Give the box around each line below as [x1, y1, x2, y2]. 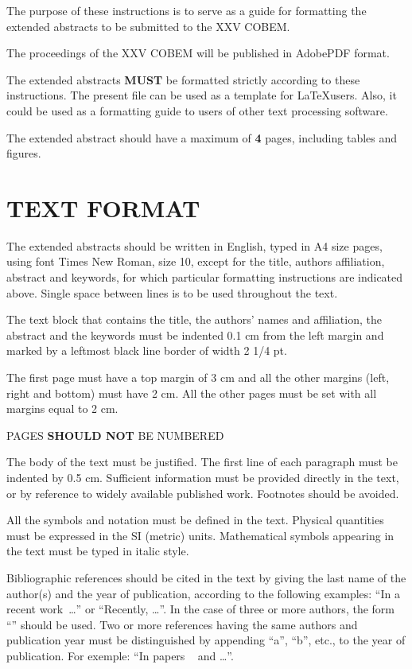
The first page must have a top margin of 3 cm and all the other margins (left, [6, 369, 390, 386]
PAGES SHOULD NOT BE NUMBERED [6, 426, 224, 443]
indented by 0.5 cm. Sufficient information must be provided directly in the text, [6, 469, 399, 485]
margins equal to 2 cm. [6, 400, 119, 417]
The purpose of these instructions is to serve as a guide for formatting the [6, 2, 367, 18]
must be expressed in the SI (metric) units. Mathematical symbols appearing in [6, 527, 395, 543]
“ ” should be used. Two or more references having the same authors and [6, 616, 358, 632]
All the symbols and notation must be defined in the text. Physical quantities [6, 511, 384, 528]
